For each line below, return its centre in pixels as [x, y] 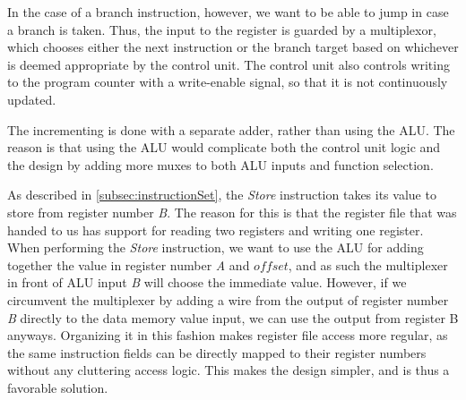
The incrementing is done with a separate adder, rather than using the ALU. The [231, 129]
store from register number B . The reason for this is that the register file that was [232, 212]
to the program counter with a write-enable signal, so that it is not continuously [228, 82]
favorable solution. [58, 387]
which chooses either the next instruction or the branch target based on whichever [233, 47]
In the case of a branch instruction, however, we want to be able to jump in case [228, 12]
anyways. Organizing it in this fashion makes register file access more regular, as [228, 335]
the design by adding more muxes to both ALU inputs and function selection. [220, 164]
